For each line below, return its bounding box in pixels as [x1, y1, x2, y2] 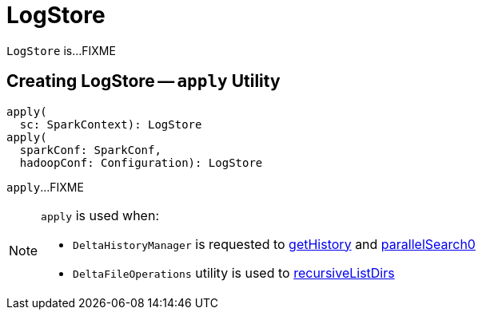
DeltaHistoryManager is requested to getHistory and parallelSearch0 [73, 235, 476, 252]
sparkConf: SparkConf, [19, 143, 161, 156]
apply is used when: [41, 207, 159, 223]
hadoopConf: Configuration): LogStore [19, 156, 263, 169]
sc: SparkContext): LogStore [19, 117, 202, 131]
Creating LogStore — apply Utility [6, 71, 281, 92]
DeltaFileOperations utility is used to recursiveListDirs [73, 264, 395, 281]
